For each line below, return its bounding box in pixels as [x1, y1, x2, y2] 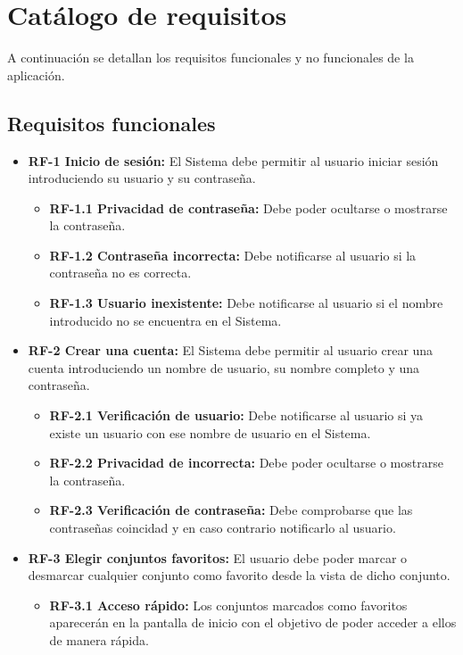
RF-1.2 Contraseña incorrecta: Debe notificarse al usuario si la [49, 245, 417, 264]
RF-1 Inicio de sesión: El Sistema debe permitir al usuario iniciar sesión [28, 151, 439, 170]
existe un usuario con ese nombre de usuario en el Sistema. [49, 423, 371, 442]
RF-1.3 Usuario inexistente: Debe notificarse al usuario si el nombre [49, 294, 443, 312]
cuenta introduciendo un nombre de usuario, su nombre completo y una [28, 358, 420, 377]
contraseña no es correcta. [49, 263, 192, 282]
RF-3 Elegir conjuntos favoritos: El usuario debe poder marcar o [28, 548, 408, 567]
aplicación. [7, 65, 65, 84]
